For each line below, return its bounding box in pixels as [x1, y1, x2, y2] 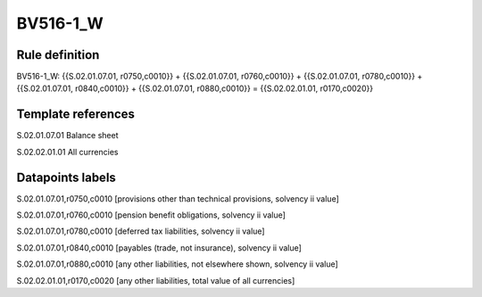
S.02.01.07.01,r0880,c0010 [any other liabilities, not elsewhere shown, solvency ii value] [16, 259, 338, 269]
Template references [16, 107, 136, 122]
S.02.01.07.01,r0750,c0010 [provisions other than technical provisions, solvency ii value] [16, 193, 339, 204]
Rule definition [16, 47, 100, 62]
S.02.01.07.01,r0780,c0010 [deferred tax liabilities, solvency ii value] [16, 226, 265, 236]
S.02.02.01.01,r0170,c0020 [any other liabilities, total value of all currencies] [16, 275, 295, 285]
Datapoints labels [16, 169, 116, 185]
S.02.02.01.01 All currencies [16, 146, 119, 157]
